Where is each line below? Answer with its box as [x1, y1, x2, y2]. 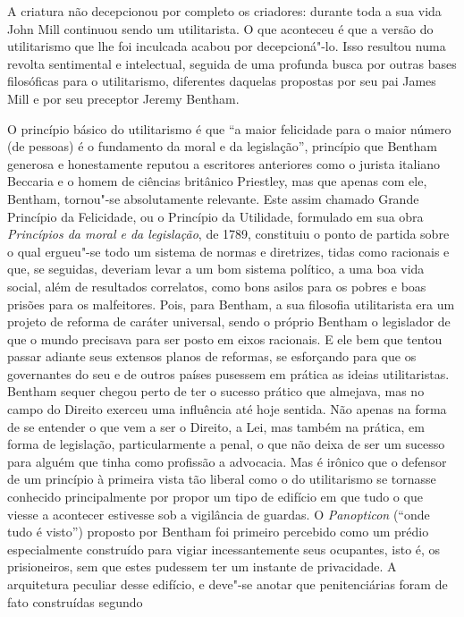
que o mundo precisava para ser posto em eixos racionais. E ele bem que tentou [7, 329, 443, 348]
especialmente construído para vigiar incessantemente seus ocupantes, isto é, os [7, 539, 441, 558]
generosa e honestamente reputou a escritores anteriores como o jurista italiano [7, 154, 441, 173]
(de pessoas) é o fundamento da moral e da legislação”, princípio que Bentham [7, 137, 437, 156]
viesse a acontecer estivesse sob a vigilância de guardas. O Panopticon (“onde [7, 504, 430, 523]
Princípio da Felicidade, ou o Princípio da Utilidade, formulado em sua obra [7, 207, 424, 225]
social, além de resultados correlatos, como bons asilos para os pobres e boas [7, 276, 426, 295]
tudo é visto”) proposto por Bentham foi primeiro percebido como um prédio [7, 522, 429, 541]
